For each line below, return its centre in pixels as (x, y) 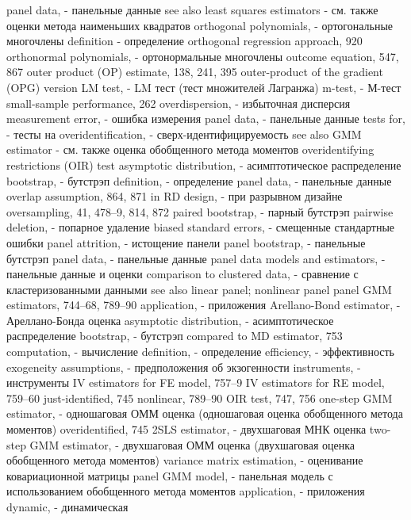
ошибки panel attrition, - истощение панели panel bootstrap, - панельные (186, 242)
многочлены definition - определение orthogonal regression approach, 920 (184, 41)
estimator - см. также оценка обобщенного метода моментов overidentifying (190, 149)
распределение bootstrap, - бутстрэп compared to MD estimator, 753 (175, 336)
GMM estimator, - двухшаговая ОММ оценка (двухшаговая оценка (192, 444)
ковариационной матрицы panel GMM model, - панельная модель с (170, 475)
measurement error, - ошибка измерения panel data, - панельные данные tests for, (206, 119)
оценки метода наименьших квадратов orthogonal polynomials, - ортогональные (200, 25)
